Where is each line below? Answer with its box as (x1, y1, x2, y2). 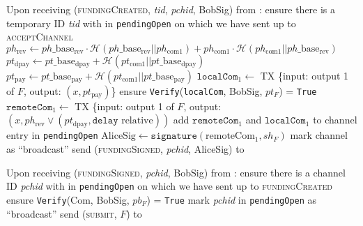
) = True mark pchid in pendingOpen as (146, 192, 317, 206)
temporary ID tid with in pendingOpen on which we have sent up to (6, 15, 296, 30)
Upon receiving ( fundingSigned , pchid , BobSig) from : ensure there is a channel (6, 165, 346, 179)
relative (121, 116, 153, 126)
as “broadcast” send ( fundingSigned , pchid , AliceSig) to (6, 142, 245, 156)
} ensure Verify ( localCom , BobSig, (111, 83, 263, 98)
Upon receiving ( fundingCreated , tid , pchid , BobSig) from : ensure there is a (6, 2, 336, 16)
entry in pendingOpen (6, 128, 98, 142)
